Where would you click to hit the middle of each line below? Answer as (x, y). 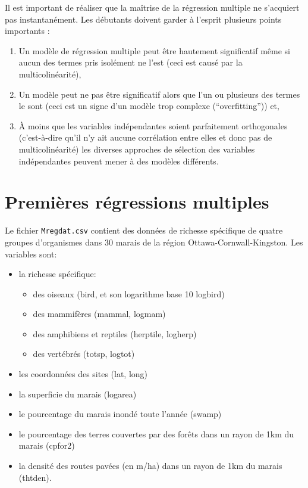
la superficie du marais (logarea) (78, 394)
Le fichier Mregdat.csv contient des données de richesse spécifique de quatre (144, 230)
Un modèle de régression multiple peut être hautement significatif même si (154, 50)
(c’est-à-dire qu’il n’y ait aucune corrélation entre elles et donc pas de (145, 137)
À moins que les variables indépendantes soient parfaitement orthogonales (153, 125)
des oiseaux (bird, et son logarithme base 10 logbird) (129, 293)
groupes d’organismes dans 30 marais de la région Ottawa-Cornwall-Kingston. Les (154, 242)
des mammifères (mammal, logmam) (99, 314)
